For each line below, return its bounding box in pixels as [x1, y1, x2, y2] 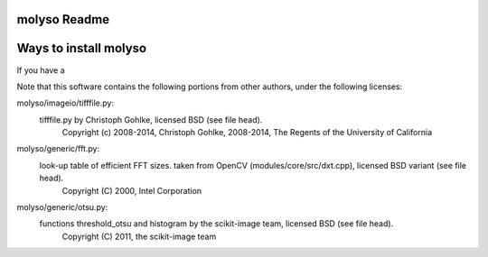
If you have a [16, 64, 65, 76]
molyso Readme [16, 12, 110, 27]
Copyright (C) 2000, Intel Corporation [61, 185, 202, 196]
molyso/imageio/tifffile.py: [16, 97, 115, 108]
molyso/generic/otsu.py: [16, 202, 108, 213]
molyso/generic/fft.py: [16, 143, 99, 154]
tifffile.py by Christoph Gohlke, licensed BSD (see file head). [39, 114, 263, 125]
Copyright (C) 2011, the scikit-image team [61, 231, 217, 242]
